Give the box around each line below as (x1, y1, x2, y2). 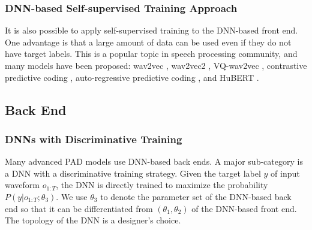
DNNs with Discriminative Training (5, 131, 182, 146)
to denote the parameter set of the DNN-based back (100, 190, 292, 202)
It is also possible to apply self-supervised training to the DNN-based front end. (5, 24, 298, 37)
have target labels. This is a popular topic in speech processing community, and (5, 47, 298, 60)
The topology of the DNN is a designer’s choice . (5, 214, 181, 226)
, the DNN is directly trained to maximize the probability (56, 178, 268, 191)
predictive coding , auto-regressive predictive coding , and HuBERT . (5, 71, 259, 83)
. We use (56, 190, 88, 202)
